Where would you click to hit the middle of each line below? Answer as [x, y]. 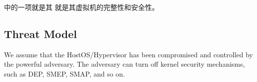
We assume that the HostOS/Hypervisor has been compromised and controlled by [128, 54]
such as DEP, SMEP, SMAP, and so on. [65, 73]
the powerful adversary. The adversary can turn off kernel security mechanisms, [125, 64]
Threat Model [41, 33]
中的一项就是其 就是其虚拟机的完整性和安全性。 [81, 7]
